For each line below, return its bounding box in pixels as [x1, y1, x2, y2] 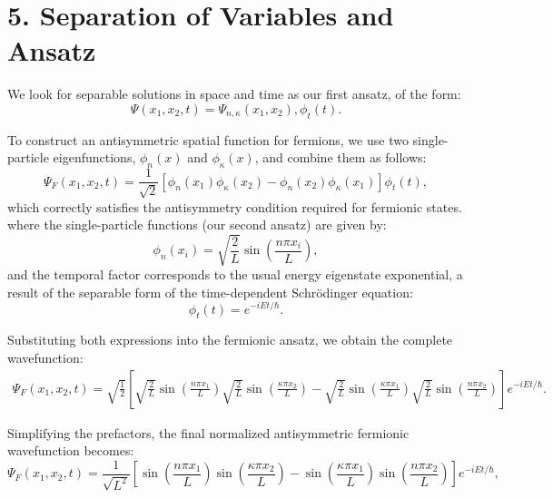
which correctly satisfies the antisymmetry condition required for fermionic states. [7, 197, 462, 216]
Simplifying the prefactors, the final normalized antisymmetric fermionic [7, 423, 410, 442]
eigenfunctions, [53, 148, 136, 167]
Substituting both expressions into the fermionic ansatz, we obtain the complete [7, 330, 453, 349]
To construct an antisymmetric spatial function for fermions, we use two [7, 130, 409, 149]
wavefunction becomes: [7, 441, 134, 460]
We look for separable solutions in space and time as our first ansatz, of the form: [7, 84, 461, 103]
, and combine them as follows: [254, 148, 427, 167]
